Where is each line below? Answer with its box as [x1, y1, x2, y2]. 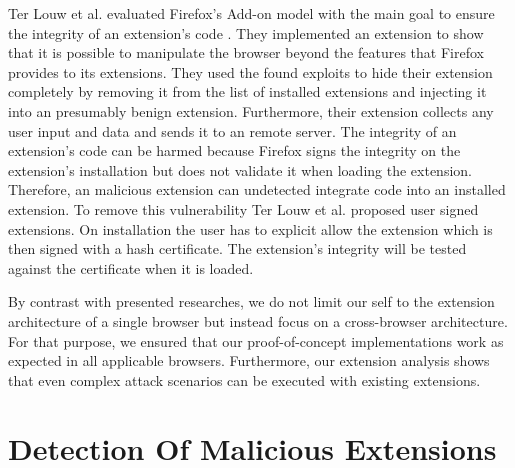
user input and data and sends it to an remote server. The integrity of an [8, 120, 457, 141]
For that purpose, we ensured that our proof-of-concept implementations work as [8, 330, 504, 351]
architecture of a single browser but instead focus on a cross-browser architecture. [8, 310, 508, 331]
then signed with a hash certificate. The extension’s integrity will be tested [8, 238, 467, 259]
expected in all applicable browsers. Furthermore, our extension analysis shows [8, 350, 490, 371]
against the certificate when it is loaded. [8, 257, 254, 278]
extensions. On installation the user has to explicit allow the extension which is [8, 218, 493, 239]
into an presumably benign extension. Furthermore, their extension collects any [8, 100, 494, 121]
